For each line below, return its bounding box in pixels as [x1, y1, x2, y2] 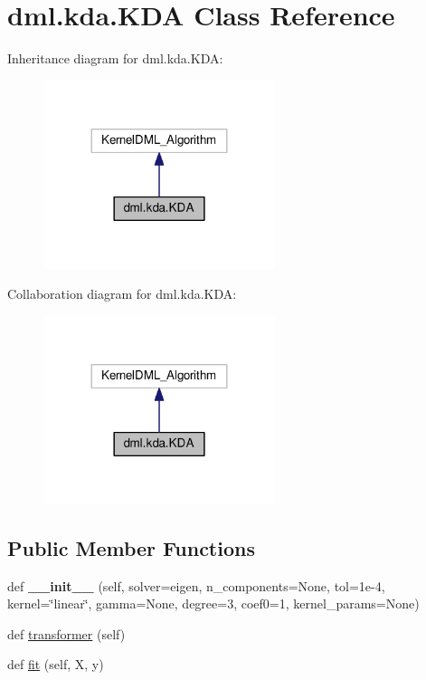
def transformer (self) [7, 624, 126, 643]
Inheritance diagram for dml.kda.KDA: [7, 49, 223, 68]
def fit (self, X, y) [7, 655, 104, 674]
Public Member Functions [7, 533, 255, 561]
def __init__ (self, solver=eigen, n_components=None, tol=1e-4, [7, 576, 385, 595]
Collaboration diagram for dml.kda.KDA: [7, 284, 237, 303]
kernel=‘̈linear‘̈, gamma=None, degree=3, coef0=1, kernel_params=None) [7, 594, 420, 613]
